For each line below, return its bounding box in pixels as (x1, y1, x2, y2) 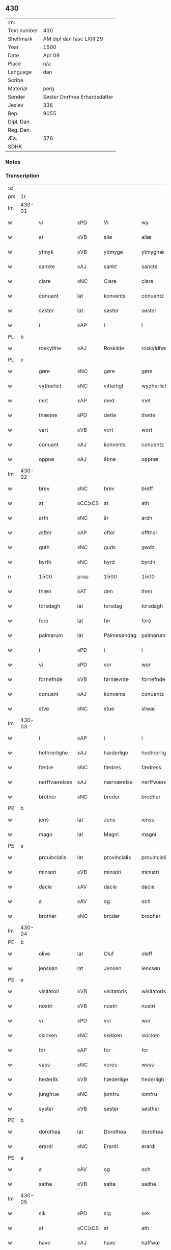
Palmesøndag (103, 632, 136, 639)
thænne (39, 412, 58, 419)
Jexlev (8, 102, 24, 109)
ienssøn (141, 965, 160, 972)
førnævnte (103, 676, 129, 683)
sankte (39, 263, 55, 270)
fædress (141, 764, 162, 771)
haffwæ (141, 1239, 160, 1246)
